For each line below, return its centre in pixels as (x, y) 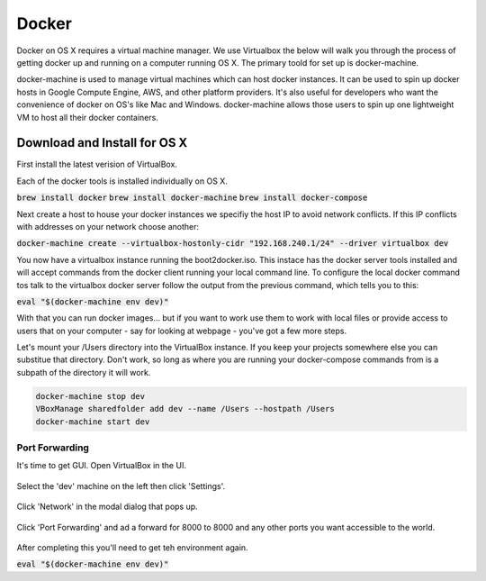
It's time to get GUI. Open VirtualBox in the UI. (101, 466)
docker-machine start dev (93, 422)
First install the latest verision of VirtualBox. (97, 164)
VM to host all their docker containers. (88, 117)
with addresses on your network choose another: (108, 226)
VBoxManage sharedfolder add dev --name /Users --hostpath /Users (185, 409)
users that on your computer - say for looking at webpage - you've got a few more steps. (181, 331)
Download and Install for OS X (102, 143)
